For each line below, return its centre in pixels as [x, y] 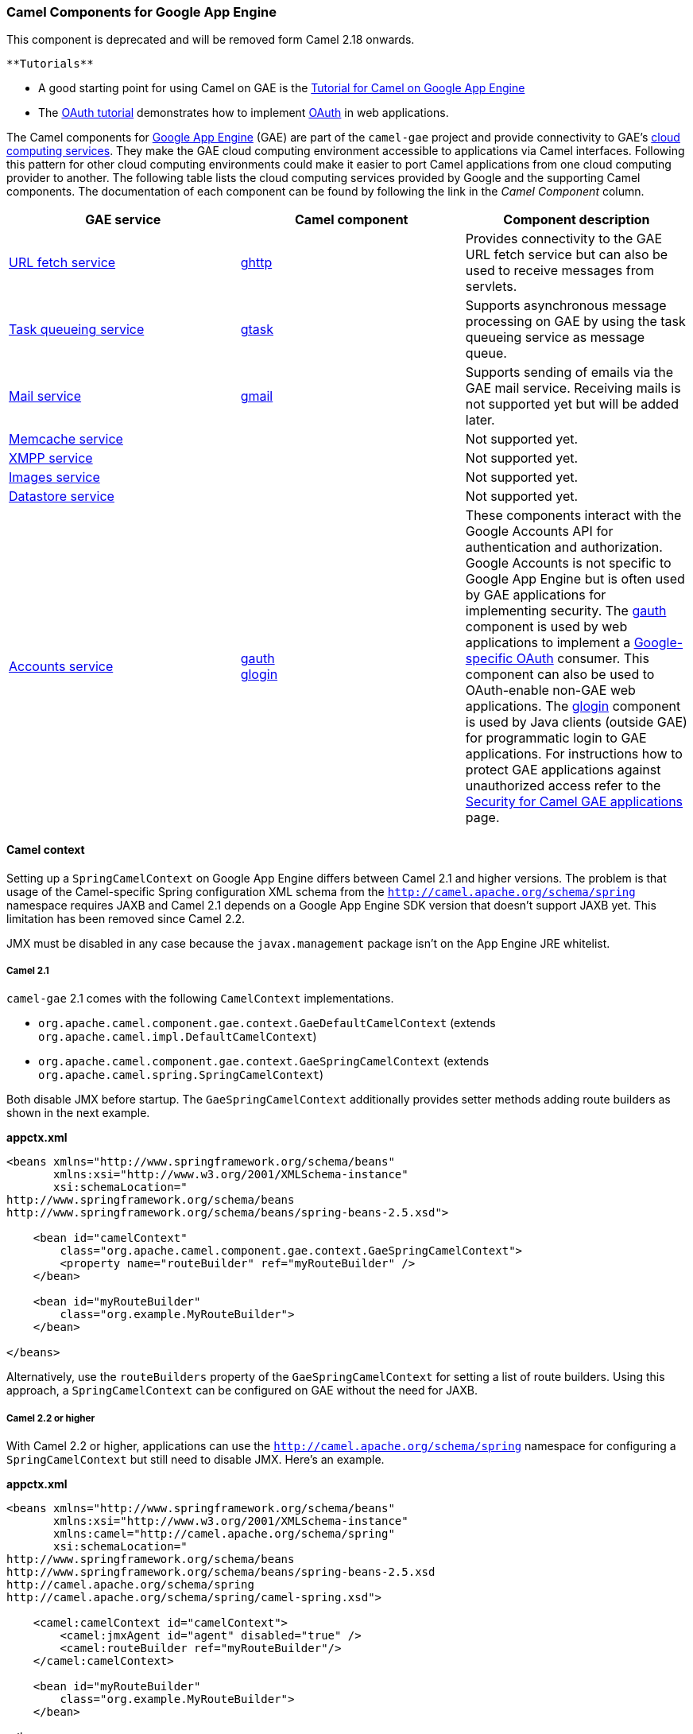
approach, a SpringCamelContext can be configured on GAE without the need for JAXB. [242, 1391]
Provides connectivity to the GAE [564, 239]
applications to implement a [548, 643]
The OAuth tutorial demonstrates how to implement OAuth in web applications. [244, 113]
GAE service [123, 220]
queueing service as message [555, 337]
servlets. [491, 287]
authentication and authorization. [564, 547]
